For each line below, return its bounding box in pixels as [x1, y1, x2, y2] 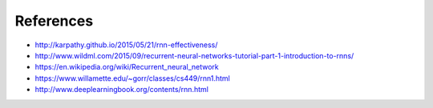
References [14, 12, 94, 30]
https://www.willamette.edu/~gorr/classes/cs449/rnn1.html [34, 73, 230, 83]
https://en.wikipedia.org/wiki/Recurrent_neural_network [34, 62, 220, 72]
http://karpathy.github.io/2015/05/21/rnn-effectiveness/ [34, 40, 218, 50]
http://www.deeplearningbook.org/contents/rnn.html [34, 85, 208, 94]
